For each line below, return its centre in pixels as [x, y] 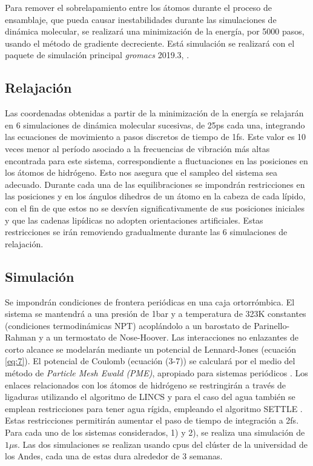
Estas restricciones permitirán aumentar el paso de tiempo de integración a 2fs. [152, 420]
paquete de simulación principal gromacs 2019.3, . [97, 55]
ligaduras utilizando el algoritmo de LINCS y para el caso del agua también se [150, 397]
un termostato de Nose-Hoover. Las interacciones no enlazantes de [176, 337]
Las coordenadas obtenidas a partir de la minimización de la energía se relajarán [154, 113]
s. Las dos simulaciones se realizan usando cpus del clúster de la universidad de [161, 444]
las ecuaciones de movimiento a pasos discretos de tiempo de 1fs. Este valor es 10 [156, 137]
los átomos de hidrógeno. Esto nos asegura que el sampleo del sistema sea [141, 172]
